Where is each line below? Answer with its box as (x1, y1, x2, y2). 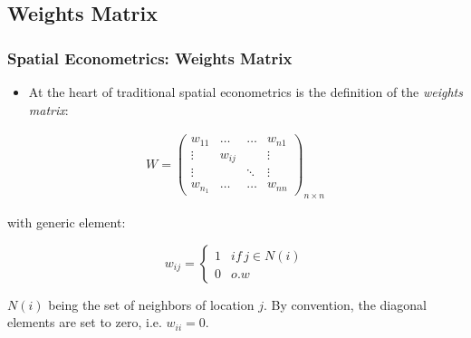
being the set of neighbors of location (48, 295, 255, 314)
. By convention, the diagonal (264, 295, 427, 314)
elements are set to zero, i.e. (7, 313, 162, 332)
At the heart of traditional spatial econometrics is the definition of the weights (28, 82, 463, 101)
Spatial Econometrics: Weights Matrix (7, 46, 293, 69)
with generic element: (7, 212, 126, 231)
